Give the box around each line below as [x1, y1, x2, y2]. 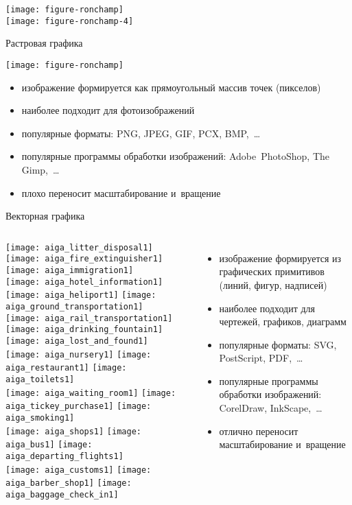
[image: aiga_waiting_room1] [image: [5, 388, 176, 398]
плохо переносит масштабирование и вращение [21, 185, 221, 200]
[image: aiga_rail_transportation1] [5, 313, 173, 323]
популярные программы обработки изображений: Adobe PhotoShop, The [21, 149, 330, 163]
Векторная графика [5, 209, 85, 223]
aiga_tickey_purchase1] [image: [5, 401, 152, 412]
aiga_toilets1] [5, 374, 75, 384]
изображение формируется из [219, 250, 342, 265]
